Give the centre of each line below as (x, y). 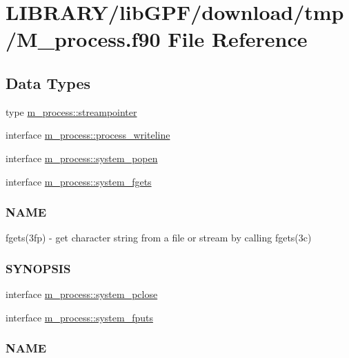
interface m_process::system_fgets (79, 181)
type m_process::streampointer (71, 111)
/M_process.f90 (83, 39)
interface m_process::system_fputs (79, 317)
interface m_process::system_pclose (82, 294)
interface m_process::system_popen (82, 158)
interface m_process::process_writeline (88, 135)
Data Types (48, 82)
